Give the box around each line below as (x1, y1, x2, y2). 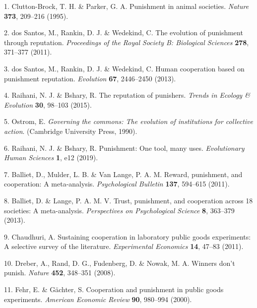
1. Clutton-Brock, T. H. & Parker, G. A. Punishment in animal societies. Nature (4, 1, 249, 11)
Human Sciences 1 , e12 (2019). (4, 152, 98, 163)
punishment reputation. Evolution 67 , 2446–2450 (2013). (4, 73, 176, 83)
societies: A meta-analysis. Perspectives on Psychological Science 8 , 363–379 (4, 205, 235, 215)
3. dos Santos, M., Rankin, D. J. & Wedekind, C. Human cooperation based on (4, 63, 245, 73)
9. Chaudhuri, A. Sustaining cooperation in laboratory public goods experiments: (4, 231, 251, 242)
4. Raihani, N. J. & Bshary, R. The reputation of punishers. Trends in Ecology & (4, 90, 250, 100)
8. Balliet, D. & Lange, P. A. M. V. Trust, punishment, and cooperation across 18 (4, 195, 253, 205)
